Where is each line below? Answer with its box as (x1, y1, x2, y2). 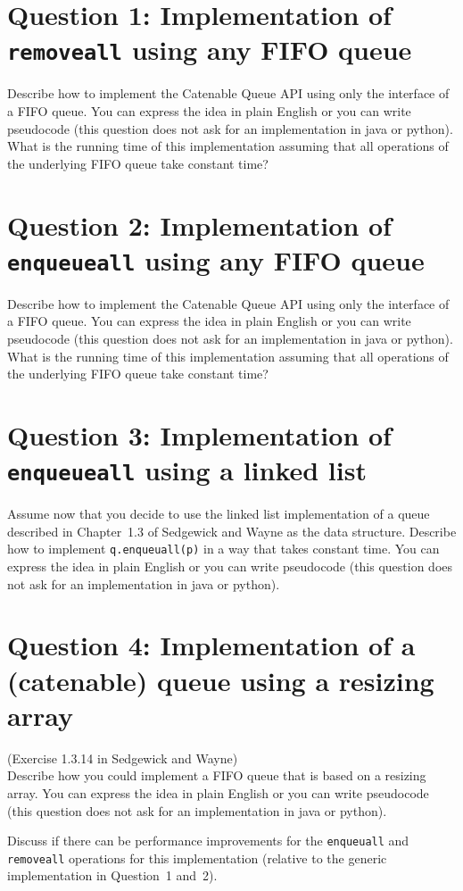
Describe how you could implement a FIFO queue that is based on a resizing (7, 766, 426, 785)
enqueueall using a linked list (7, 452, 367, 488)
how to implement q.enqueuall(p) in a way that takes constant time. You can (7, 539, 440, 558)
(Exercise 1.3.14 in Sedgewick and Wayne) (7, 748, 238, 767)
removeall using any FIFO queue (7, 31, 412, 68)
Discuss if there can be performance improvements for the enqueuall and (7, 831, 409, 850)
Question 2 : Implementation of (7, 206, 392, 243)
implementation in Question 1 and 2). (7, 866, 218, 885)
